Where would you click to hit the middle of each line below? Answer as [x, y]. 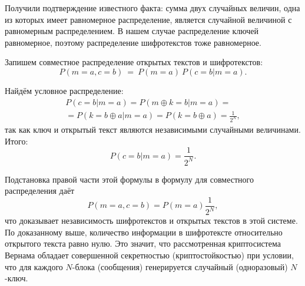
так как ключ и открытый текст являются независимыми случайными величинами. [153, 129]
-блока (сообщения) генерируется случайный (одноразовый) [180, 266]
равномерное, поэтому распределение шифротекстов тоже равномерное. [133, 42]
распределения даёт [40, 191]
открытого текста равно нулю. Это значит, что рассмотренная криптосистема [143, 243]
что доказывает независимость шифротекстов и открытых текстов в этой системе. [151, 221]
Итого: [16, 141]
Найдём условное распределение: [64, 90]
